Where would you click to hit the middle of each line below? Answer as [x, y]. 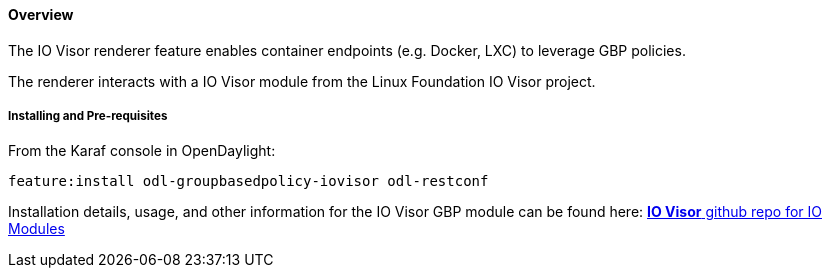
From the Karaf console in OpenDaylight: [142, 151]
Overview [41, 14]
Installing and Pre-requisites [88, 116]
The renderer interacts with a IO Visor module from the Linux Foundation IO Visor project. [302, 81]
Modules [36, 229]
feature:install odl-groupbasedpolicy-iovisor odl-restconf [248, 181]
